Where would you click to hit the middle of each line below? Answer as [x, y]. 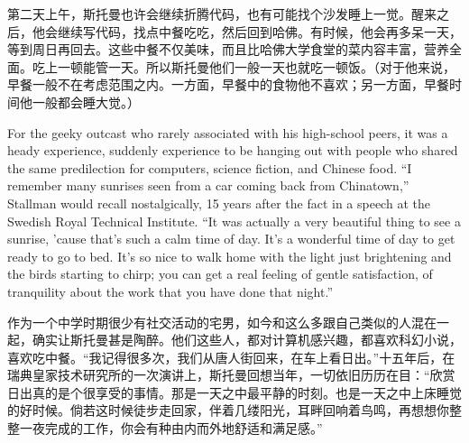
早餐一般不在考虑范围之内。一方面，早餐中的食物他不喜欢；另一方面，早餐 [228, 84]
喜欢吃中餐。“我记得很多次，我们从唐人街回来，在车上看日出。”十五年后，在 [231, 357]
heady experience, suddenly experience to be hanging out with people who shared [233, 150]
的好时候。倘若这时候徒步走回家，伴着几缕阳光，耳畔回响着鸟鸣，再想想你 [228, 410]
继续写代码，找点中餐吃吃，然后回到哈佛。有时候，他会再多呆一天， [259, 31]
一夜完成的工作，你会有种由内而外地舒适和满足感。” [171, 428]
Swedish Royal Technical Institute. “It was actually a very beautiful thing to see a [234, 221]
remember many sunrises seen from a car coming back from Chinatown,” [208, 185]
